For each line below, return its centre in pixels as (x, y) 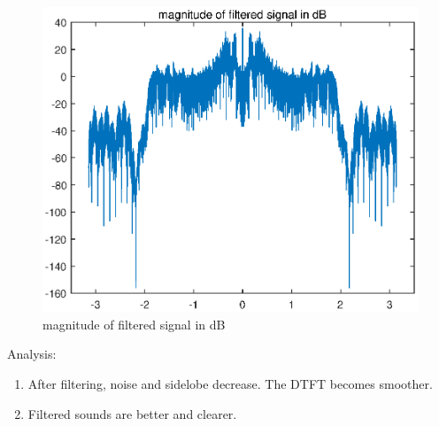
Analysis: (32, 354)
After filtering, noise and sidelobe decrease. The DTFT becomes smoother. (230, 384)
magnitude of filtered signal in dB (134, 324)
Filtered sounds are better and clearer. (132, 413)
